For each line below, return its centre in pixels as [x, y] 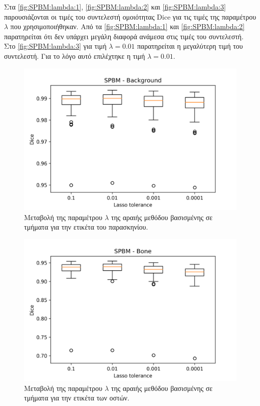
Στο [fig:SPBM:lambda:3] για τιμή [55, 46]
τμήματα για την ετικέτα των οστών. [77, 398]
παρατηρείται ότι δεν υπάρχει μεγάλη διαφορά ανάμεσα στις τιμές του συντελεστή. [124, 36]
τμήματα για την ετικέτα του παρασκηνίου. [86, 227]
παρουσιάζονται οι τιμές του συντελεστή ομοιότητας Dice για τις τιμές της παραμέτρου [130, 16]
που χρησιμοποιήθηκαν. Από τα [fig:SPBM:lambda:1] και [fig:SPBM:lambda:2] [127, 26]
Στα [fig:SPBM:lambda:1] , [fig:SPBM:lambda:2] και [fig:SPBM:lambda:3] [115, 7]
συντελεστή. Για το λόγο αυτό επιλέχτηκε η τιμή [75, 56]
